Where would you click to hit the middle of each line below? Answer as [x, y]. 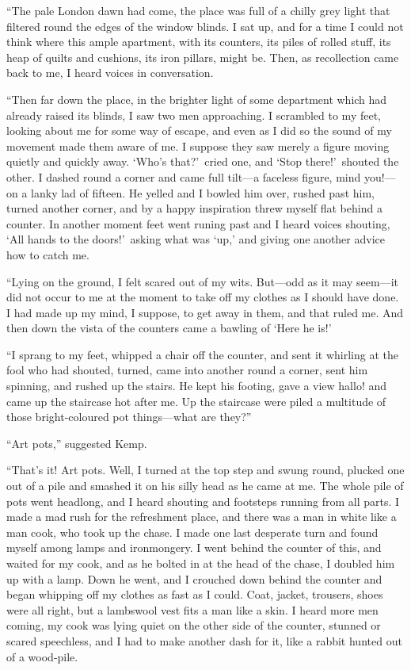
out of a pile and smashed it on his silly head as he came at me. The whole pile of [205, 486]
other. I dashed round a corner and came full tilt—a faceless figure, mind [184, 176]
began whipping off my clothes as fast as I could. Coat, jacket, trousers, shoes [195, 594]
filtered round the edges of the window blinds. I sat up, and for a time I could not [205, 26]
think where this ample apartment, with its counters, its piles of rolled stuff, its [199, 42]
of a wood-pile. [42, 656]
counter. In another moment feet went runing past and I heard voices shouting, [198, 223]
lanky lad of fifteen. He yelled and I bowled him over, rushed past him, [203, 192]
